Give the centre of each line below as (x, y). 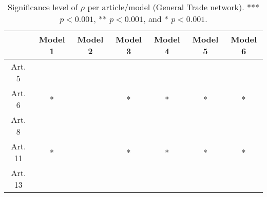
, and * (156, 19)
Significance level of (43, 7)
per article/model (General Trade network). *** (173, 7)
